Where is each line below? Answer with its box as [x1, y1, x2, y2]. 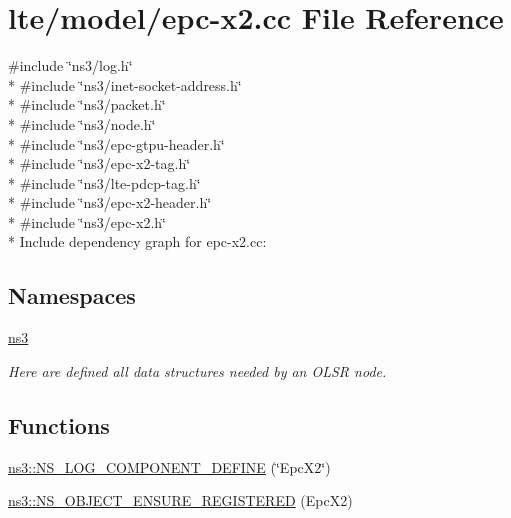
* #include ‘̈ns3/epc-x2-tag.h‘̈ [8, 153, 191, 174]
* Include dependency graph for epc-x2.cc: [8, 231, 267, 252]
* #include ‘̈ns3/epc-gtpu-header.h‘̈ [8, 133, 225, 154]
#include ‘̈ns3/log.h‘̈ [8, 55, 133, 76]
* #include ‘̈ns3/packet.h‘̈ [8, 94, 166, 115]
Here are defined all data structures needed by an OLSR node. [8, 360, 387, 381]
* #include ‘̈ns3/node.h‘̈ [8, 113, 156, 134]
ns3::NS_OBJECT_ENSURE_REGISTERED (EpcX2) [8, 490, 353, 511]
